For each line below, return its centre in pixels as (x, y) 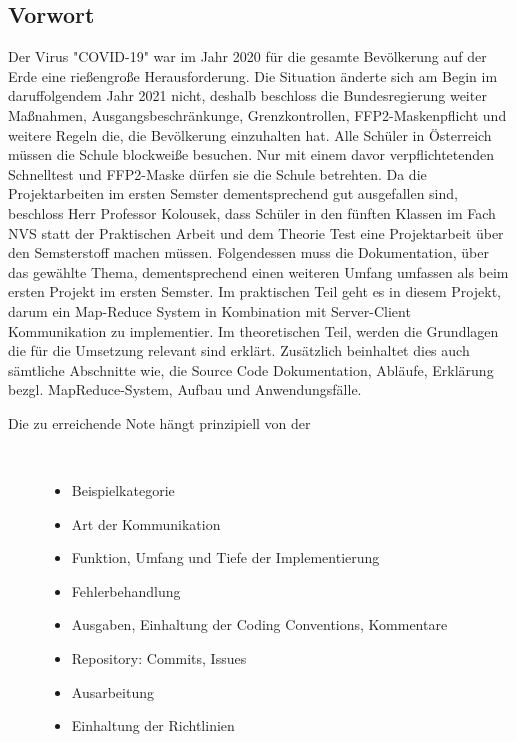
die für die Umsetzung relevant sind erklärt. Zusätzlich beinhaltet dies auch (239, 350)
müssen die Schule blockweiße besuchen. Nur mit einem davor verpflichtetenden (251, 154)
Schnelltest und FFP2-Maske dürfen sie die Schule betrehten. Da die (217, 173)
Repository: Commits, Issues (159, 658)
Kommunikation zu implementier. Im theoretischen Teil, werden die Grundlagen (253, 330)
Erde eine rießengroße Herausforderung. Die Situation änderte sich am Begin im (253, 75)
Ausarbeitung (112, 691)
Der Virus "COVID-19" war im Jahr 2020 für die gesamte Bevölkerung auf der (247, 56)
